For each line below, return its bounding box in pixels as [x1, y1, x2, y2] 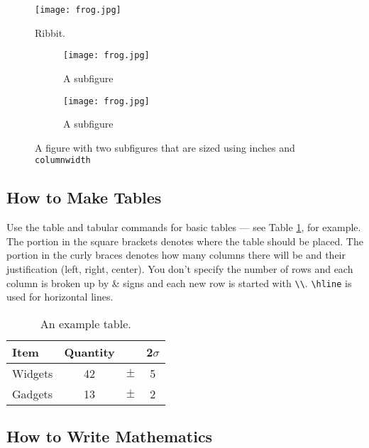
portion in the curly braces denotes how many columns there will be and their [6, 247, 346, 262]
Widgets [12, 364, 53, 381]
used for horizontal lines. [6, 289, 114, 304]
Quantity [64, 343, 115, 360]
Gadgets [12, 385, 53, 402]
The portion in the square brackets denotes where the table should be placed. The [6, 233, 363, 248]
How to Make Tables [6, 186, 162, 208]
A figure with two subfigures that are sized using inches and [35, 140, 295, 155]
